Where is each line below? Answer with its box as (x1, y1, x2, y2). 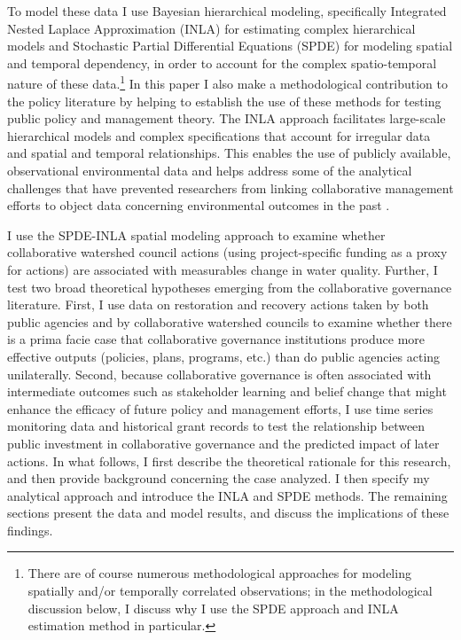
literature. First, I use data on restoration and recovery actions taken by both (7, 295, 429, 314)
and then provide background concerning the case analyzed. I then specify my (7, 469, 430, 488)
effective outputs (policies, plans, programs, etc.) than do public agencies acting (7, 347, 441, 365)
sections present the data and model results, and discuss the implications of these (7, 503, 449, 522)
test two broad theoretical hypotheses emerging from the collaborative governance (7, 277, 452, 296)
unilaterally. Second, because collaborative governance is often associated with (7, 364, 432, 383)
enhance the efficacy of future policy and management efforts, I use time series (7, 399, 434, 418)
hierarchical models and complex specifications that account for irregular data (7, 126, 431, 144)
